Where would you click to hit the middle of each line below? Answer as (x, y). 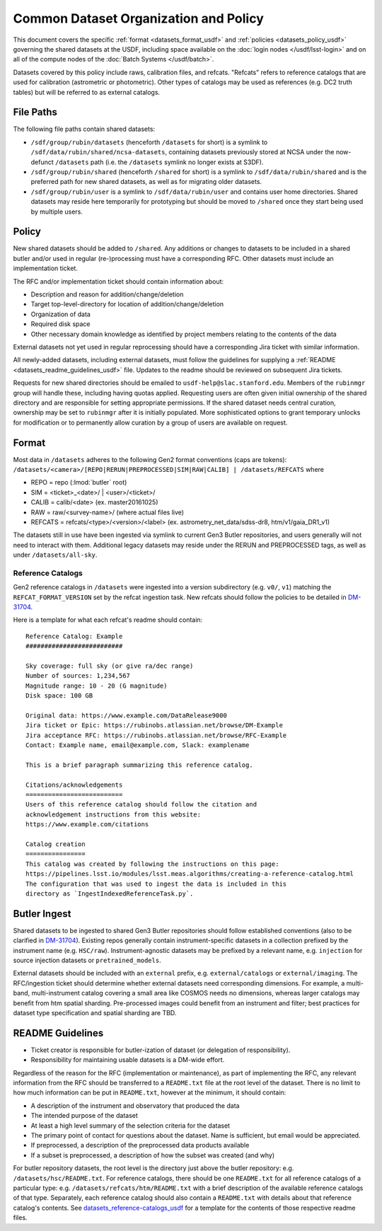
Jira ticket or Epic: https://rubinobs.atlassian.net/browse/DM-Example (154, 726)
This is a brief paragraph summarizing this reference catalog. (140, 765)
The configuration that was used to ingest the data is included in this (156, 884)
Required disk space (61, 324)
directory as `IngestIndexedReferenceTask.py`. (110, 894)
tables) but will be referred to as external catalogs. (87, 92)
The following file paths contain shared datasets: (84, 129)
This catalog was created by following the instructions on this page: (152, 864)
